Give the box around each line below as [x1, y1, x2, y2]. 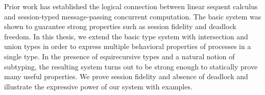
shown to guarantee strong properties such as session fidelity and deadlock [4, 21, 236, 32]
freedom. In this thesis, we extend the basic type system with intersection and [4, 31, 248, 41]
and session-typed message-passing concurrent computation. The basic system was [4, 11, 261, 21]
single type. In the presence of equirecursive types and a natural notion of [4, 51, 235, 61]
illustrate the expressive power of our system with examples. [4, 81, 192, 91]
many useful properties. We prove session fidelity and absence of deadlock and [4, 71, 248, 82]
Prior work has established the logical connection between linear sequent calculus [4, 1, 258, 11]
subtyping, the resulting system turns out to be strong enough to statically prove [4, 61, 258, 72]
